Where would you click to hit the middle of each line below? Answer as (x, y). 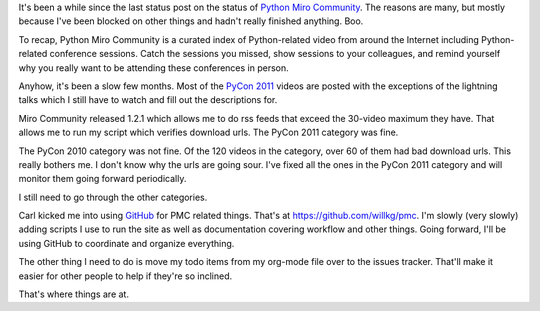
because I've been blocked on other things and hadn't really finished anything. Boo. (191, 21)
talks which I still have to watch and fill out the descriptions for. (148, 100)
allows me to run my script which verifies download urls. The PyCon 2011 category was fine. (208, 132)
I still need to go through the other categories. (113, 197)
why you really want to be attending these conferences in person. (153, 67)
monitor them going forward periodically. (102, 179)
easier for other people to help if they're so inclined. (125, 276)
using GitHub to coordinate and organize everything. (126, 243)
